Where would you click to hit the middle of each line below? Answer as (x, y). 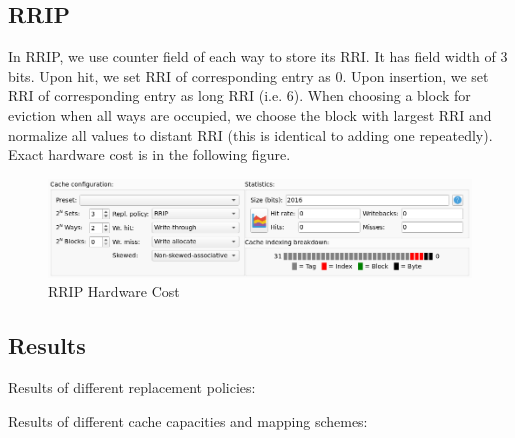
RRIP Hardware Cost (114, 291)
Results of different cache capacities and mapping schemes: (188, 420)
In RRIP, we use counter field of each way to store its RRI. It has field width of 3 (258, 56)
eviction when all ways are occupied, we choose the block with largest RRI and (250, 114)
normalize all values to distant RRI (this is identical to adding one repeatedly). (250, 134)
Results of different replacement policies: (132, 386)
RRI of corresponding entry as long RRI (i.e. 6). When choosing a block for (239, 95)
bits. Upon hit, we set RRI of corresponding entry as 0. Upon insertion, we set (248, 75)
